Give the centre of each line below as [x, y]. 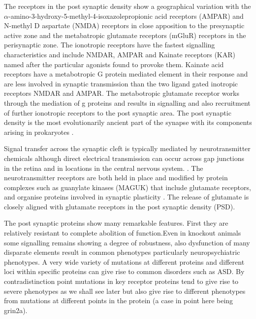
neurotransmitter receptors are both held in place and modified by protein [116, 178]
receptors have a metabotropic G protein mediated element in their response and [126, 74]
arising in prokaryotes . [39, 132]
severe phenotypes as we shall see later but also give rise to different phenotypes [125, 291]
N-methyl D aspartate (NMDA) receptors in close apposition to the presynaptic [124, 25]
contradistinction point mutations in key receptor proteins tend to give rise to [121, 281]
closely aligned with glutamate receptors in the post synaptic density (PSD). [120, 206]
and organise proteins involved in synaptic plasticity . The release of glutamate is [127, 197]
